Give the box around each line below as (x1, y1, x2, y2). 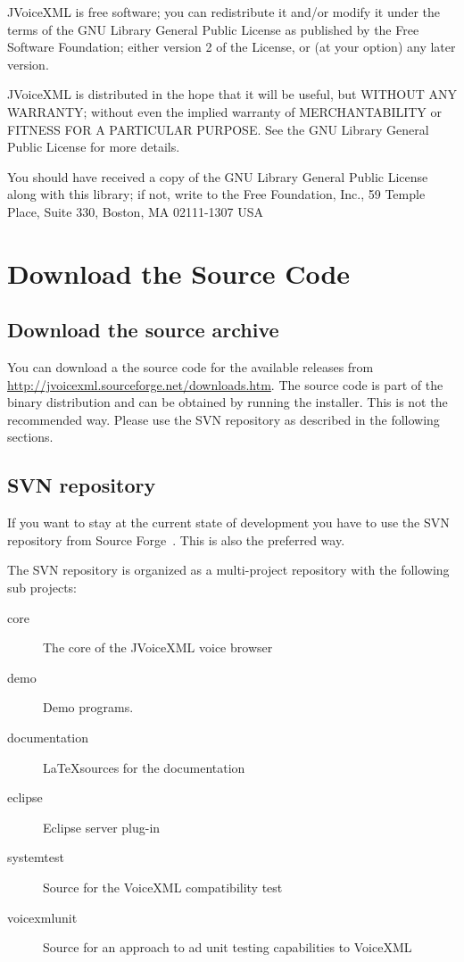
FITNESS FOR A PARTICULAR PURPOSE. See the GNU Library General (7, 120, 429, 138)
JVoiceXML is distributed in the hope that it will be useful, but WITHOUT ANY (7, 85, 457, 104)
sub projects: (7, 578, 77, 597)
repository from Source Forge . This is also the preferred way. (7, 530, 345, 549)
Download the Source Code (7, 254, 351, 291)
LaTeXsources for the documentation (43, 758, 245, 776)
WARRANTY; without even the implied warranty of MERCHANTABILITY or (7, 102, 443, 120)
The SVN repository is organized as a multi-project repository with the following (7, 560, 450, 579)
